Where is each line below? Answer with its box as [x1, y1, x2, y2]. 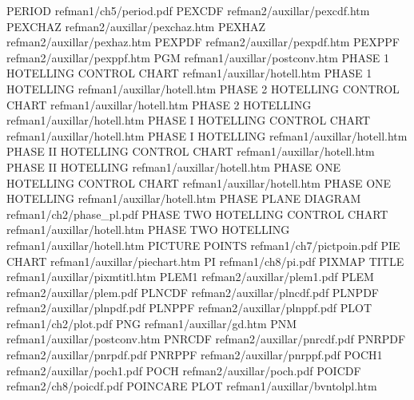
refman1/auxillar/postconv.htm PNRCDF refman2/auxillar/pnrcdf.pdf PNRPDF [6, 331, 406, 347]
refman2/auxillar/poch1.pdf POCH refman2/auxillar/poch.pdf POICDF [6, 362, 361, 378]
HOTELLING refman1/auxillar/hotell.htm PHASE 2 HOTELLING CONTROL [6, 80, 400, 97]
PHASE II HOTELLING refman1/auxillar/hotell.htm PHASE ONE [6, 158, 340, 175]
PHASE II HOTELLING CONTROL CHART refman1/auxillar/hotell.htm [6, 143, 375, 160]
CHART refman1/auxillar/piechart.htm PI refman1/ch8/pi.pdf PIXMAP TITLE [6, 252, 404, 269]
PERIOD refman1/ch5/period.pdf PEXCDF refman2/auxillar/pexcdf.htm [6, 2, 370, 18]
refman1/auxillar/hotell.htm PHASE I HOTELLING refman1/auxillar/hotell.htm [6, 127, 408, 144]
